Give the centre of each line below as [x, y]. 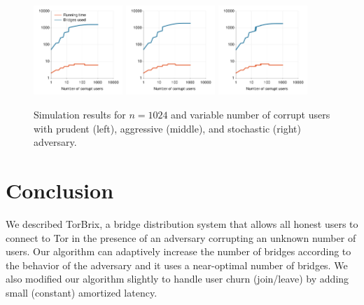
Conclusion [60, 190]
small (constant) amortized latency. [82, 292]
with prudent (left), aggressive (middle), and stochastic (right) [167, 128]
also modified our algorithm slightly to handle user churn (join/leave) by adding [177, 279]
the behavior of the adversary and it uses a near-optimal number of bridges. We [177, 265]
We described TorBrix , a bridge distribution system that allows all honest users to [182, 223]
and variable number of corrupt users [251, 115]
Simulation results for [80, 115]
